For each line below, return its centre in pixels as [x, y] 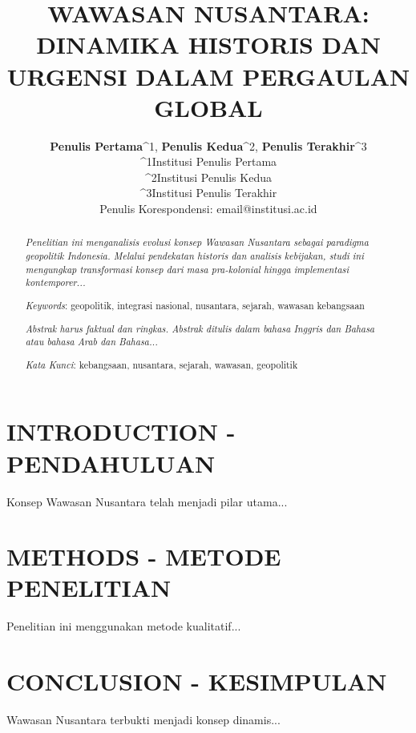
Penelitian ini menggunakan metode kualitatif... [124, 626]
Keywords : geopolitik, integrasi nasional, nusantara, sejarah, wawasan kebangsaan [195, 305]
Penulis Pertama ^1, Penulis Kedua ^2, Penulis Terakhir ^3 [208, 145]
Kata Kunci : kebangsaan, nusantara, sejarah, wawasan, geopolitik [162, 364]
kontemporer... [55, 282]
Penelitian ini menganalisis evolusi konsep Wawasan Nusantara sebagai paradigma [197, 242]
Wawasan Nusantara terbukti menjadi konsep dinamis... [143, 720]
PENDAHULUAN [111, 463]
